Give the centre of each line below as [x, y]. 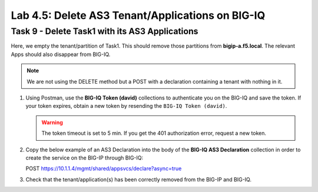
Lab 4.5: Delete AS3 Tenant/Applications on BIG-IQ [138, 15]
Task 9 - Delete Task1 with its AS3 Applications [105, 31]
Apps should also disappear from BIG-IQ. [61, 54]
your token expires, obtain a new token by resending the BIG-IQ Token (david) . [126, 106]
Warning [52, 122]
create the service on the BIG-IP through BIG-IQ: [85, 158]
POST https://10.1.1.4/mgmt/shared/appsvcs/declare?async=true [104, 168]
